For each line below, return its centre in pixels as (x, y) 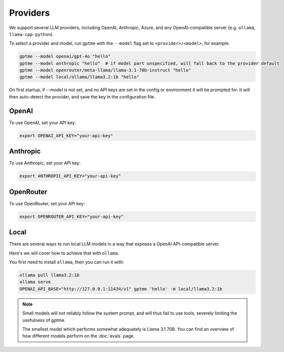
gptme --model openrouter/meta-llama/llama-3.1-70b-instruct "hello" (105, 70)
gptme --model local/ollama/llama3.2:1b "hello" (79, 77)
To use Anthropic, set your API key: (45, 163)
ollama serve (35, 282)
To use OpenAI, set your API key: (43, 123)
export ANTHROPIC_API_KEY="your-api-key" (70, 176)
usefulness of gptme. (44, 320)
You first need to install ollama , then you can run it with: (67, 262)
